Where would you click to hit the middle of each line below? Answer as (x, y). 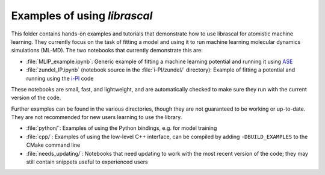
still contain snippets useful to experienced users (87, 162)
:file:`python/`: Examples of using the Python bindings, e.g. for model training (122, 128)
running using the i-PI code (60, 78)
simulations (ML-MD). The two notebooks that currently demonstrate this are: (107, 51)
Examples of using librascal (82, 16)
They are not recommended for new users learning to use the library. (97, 117)
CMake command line (53, 145)
